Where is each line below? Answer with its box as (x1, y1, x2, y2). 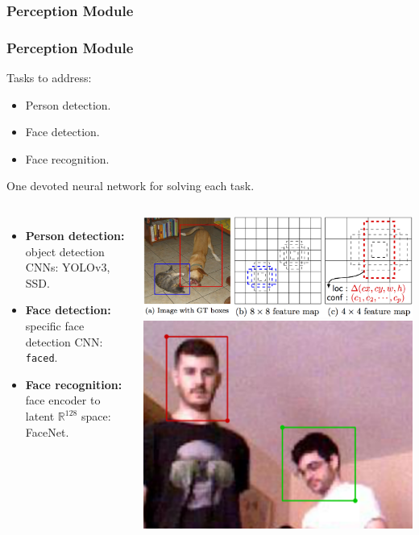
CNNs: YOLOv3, (25, 259, 110, 276)
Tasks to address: (6, 69, 92, 86)
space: (81, 408, 111, 425)
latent (25, 408, 55, 425)
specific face (25, 317, 85, 334)
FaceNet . (25, 423, 69, 440)
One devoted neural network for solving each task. (6, 177, 255, 194)
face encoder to (25, 392, 101, 409)
